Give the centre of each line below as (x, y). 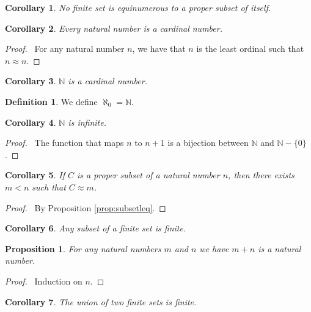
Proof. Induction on (44, 281)
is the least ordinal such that (250, 49)
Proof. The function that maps (64, 143)
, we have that (159, 49)
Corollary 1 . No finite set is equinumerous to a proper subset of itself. (138, 7)
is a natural (280, 248)
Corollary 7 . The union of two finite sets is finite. (101, 301)
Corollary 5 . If (35, 175)
